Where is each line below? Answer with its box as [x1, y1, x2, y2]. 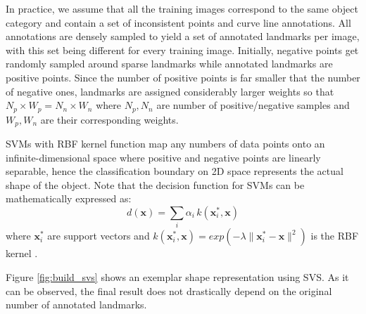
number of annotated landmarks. [6, 297, 147, 312]
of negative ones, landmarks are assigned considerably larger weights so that [6, 84, 334, 98]
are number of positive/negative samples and [156, 98, 350, 112]
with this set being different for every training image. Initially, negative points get [6, 42, 359, 57]
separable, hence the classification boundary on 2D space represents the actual [6, 164, 343, 178]
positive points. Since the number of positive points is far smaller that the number [6, 70, 360, 84]
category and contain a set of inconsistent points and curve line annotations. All [6, 15, 351, 30]
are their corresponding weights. [40, 112, 179, 126]
